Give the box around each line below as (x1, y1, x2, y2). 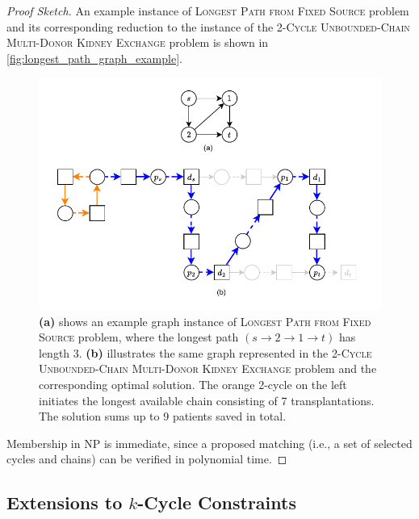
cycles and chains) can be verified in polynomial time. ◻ (6, 450, 287, 467)
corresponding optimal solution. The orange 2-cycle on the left (39, 376, 347, 393)
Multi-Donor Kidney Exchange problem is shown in (6, 34, 269, 51)
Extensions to (6, 490, 123, 515)
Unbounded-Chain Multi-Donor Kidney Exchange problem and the (39, 360, 377, 377)
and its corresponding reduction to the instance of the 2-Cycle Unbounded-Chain (6, 18, 410, 35)
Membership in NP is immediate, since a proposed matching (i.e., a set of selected (6, 434, 413, 451)
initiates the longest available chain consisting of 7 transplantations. (39, 391, 375, 408)
